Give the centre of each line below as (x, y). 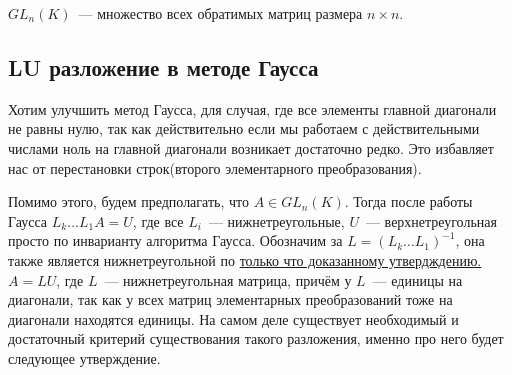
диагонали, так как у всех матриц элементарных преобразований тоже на (230, 299)
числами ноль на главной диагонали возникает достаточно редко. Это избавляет (251, 147)
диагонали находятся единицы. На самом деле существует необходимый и (233, 318)
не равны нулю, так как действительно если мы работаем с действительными (244, 128)
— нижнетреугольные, (276, 220)
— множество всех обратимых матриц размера (220, 13)
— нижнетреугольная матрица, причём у (228, 279)
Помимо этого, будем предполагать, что (128, 201)
